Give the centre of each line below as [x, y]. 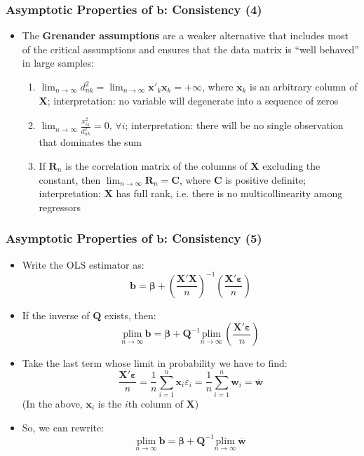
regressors [60, 207]
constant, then [70, 179]
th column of [155, 403]
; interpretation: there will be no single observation [234, 125]
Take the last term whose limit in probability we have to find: [155, 363]
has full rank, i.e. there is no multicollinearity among [229, 193]
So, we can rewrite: [63, 427]
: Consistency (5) [213, 238]
